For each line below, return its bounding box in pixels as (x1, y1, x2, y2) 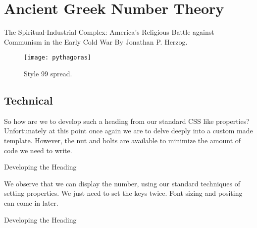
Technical (4, 92, 53, 108)
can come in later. (4, 197, 58, 208)
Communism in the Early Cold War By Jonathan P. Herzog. (4, 36, 188, 47)
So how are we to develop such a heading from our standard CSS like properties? (4, 115, 250, 126)
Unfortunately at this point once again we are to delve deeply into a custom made (4, 125, 253, 136)
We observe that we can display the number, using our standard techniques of (4, 178, 240, 188)
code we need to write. (4, 145, 72, 155)
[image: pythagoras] (24, 54, 92, 61)
